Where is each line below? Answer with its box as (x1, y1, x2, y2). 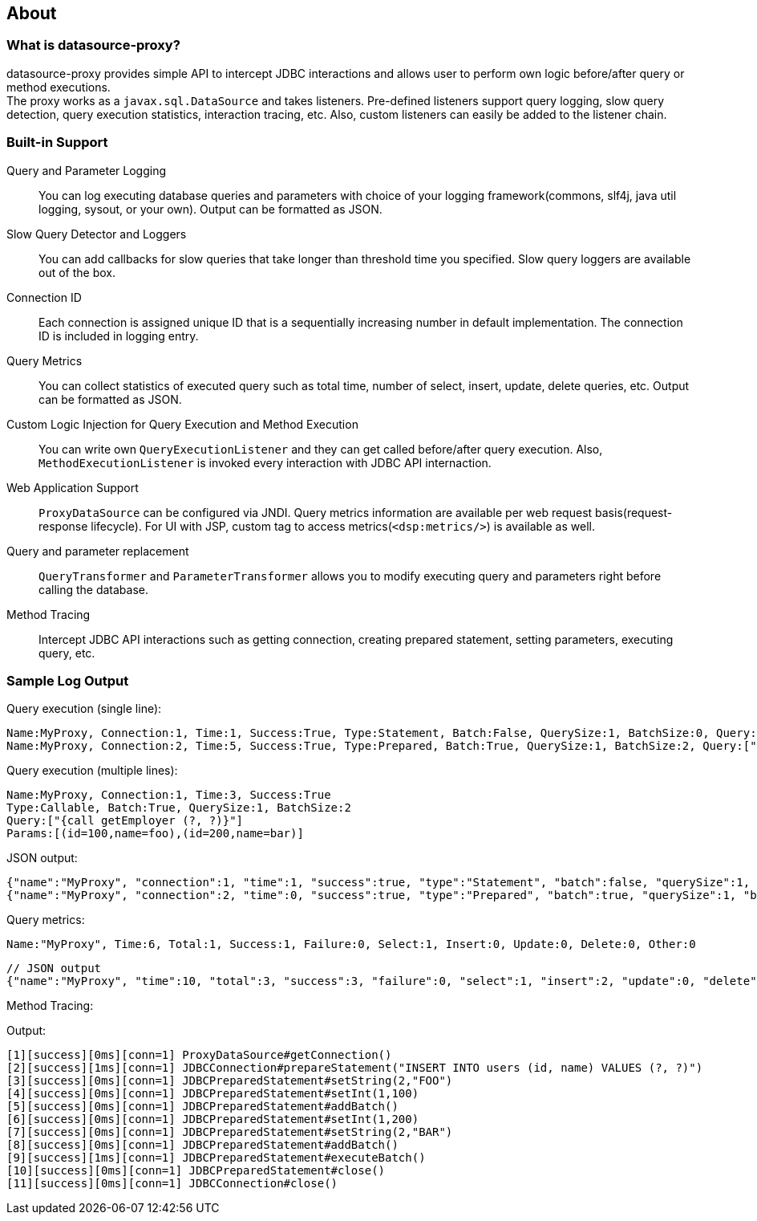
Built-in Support (6, 134, 108, 151)
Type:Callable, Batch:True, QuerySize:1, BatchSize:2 (6, 801, 351, 815)
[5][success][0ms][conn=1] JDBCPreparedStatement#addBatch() (6, 1100, 399, 1113)
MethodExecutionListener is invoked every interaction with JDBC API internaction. (38, 455, 492, 470)
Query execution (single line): (6, 702, 162, 716)
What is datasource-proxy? (6, 37, 180, 54)
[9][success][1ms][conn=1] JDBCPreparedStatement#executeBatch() (6, 1151, 426, 1165)
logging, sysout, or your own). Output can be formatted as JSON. (38, 201, 383, 216)
